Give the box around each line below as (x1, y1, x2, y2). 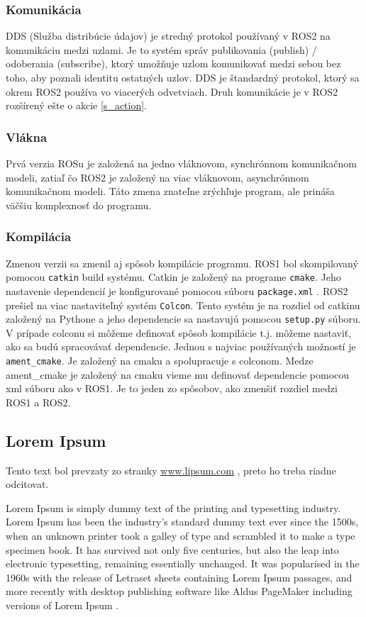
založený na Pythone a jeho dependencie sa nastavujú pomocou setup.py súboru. (6, 311, 361, 326)
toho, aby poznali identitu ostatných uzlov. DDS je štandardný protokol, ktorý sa (6, 70, 360, 84)
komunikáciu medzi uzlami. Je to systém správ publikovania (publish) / (6, 42, 317, 57)
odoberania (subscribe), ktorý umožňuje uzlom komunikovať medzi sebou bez (6, 56, 341, 71)
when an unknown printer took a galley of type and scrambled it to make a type (6, 528, 355, 543)
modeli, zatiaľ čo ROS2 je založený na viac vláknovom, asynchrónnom (6, 169, 309, 184)
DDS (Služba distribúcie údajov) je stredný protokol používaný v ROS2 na (6, 28, 331, 43)
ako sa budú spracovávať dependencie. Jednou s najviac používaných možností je (6, 339, 356, 354)
